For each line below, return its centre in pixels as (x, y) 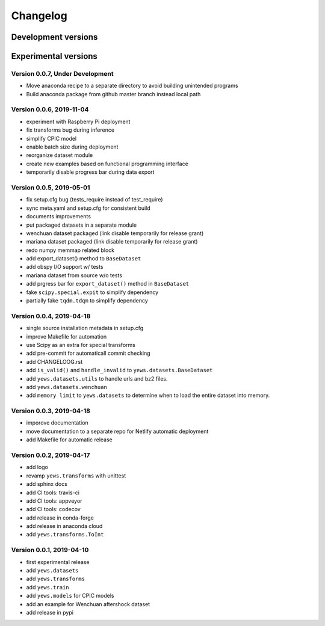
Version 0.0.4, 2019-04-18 (51, 316)
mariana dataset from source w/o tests (74, 275)
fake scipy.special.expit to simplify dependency (92, 292)
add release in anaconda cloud (64, 526)
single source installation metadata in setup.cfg (85, 328)
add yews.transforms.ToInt (65, 535)
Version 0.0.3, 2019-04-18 (51, 411)
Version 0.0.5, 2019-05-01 (51, 188)
